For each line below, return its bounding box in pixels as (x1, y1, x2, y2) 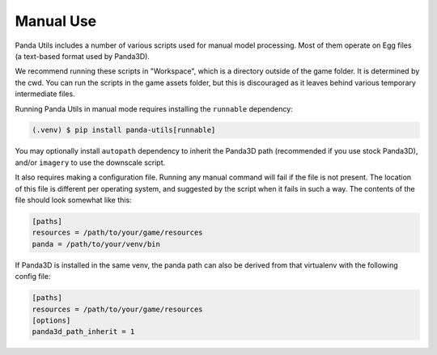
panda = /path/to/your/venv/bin (32, 239, 161, 248)
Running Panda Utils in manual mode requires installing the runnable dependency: (15, 104, 293, 113)
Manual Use (15, 12, 97, 30)
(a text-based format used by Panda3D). (15, 51, 150, 61)
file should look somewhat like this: (15, 195, 133, 205)
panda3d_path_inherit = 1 (32, 328, 135, 336)
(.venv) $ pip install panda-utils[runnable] (32, 125, 216, 135)
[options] (32, 315, 71, 325)
